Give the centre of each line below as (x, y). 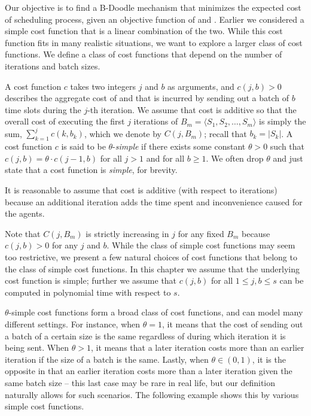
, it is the (269, 359)
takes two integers (103, 86)
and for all (165, 158)
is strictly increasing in (127, 233)
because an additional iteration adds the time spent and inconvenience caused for (154, 201)
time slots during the (43, 109)
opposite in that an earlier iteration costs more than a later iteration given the (149, 371)
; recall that (225, 133)
